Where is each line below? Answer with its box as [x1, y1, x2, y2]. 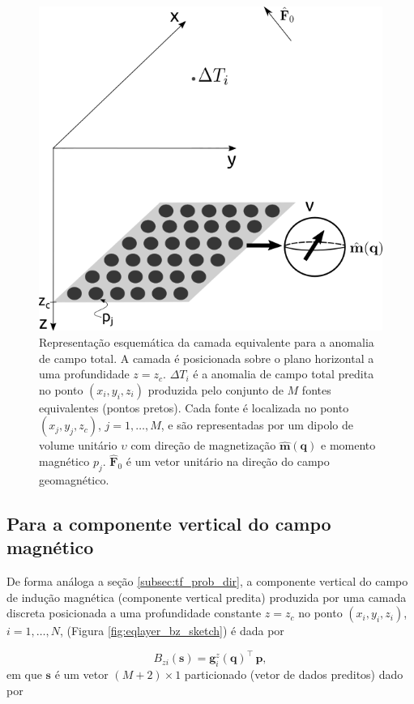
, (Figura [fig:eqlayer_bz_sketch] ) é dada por [59, 622, 284, 639]
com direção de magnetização [130, 437, 276, 454]
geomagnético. [39, 471, 109, 488]
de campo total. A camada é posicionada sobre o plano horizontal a [39, 349, 374, 366]
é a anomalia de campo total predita [193, 365, 374, 382]
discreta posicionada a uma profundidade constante [6, 604, 262, 621]
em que [6, 666, 42, 683]
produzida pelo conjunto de [147, 381, 284, 398]
